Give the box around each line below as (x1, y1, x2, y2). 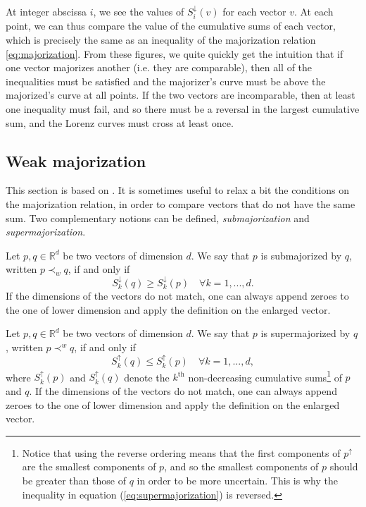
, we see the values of (93, 4, 184, 18)
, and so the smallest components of (164, 459, 319, 474)
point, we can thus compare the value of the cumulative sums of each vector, (6, 18, 336, 33)
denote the (124, 369, 170, 384)
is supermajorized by (260, 326, 351, 341)
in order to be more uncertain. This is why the (137, 473, 338, 487)
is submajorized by (260, 248, 342, 262)
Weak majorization (6, 149, 146, 171)
